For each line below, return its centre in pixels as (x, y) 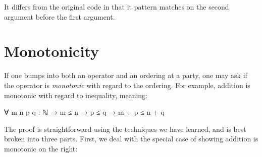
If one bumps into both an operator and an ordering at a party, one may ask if (126, 75)
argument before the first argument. (60, 16)
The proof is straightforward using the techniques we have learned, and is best (125, 129)
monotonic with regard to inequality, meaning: (76, 95)
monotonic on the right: (41, 148)
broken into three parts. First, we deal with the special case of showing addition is (131, 139)
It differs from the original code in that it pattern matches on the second (117, 7)
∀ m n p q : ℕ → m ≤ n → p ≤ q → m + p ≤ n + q (84, 112)
